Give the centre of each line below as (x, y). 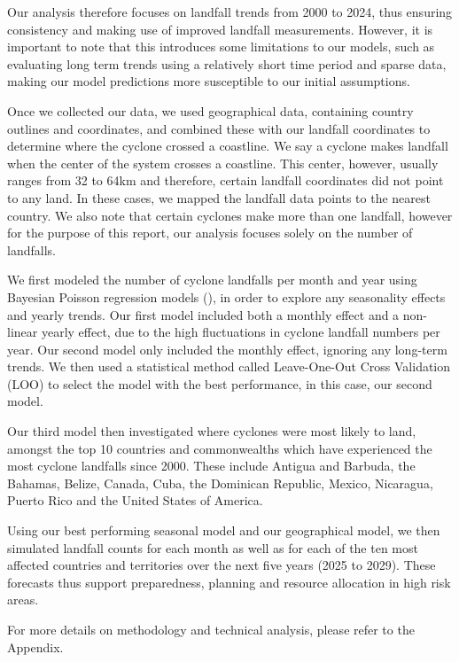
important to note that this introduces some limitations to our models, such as (221, 47)
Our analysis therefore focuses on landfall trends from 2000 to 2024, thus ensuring (230, 12)
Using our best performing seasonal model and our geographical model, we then (224, 530)
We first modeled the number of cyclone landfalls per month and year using (212, 280)
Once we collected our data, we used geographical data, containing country (210, 110)
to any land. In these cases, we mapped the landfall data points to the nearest (219, 197)
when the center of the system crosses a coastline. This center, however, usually (223, 163)
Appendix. (35, 646)
